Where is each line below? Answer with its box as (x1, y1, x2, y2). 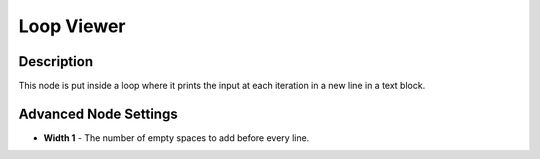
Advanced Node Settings (18, 105, 179, 122)
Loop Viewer (18, 15, 126, 37)
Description (18, 53, 94, 70)
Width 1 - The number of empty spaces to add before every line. (43, 131, 310, 144)
